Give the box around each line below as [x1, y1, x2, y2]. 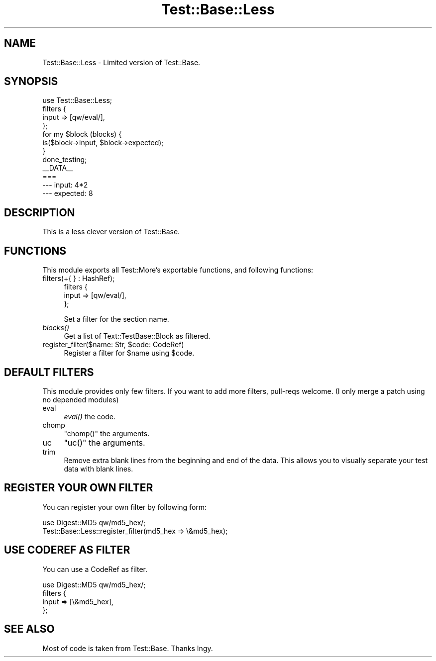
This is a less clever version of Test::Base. [42, 227, 180, 236]
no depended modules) [42, 395, 119, 404]
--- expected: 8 [42, 189, 93, 198]
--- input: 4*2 [42, 181, 88, 189]
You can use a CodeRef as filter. [42, 565, 148, 573]
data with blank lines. [64, 464, 133, 473]
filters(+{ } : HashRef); [42, 274, 115, 283]
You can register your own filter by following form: [42, 502, 207, 511]
